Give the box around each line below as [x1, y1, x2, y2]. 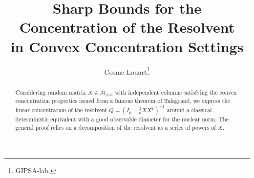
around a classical [167, 106, 212, 114]
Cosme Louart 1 [104, 65, 150, 77]
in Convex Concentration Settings [10, 36, 244, 56]
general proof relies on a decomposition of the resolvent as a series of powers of [15, 123, 216, 131]
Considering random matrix [15, 88, 86, 96]
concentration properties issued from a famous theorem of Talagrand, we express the [15, 97, 231, 105]
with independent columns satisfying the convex [115, 88, 237, 96]
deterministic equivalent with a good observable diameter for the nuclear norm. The [15, 115, 229, 123]
